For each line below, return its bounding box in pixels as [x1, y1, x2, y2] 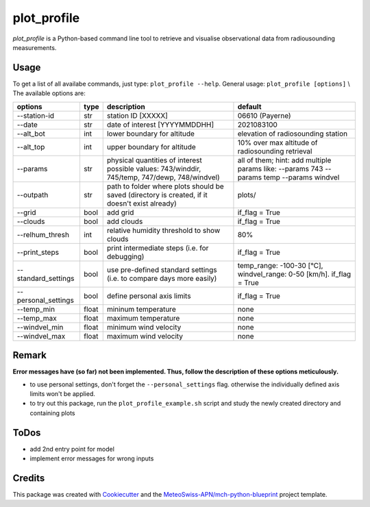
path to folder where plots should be [106, 182, 224, 191]
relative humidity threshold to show [106, 225, 221, 235]
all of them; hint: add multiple [237, 155, 332, 164]
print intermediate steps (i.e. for [106, 243, 209, 253]
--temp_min [16, 304, 55, 314]
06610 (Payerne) [237, 110, 291, 120]
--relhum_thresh [16, 230, 70, 239]
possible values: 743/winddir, [106, 164, 201, 173]
